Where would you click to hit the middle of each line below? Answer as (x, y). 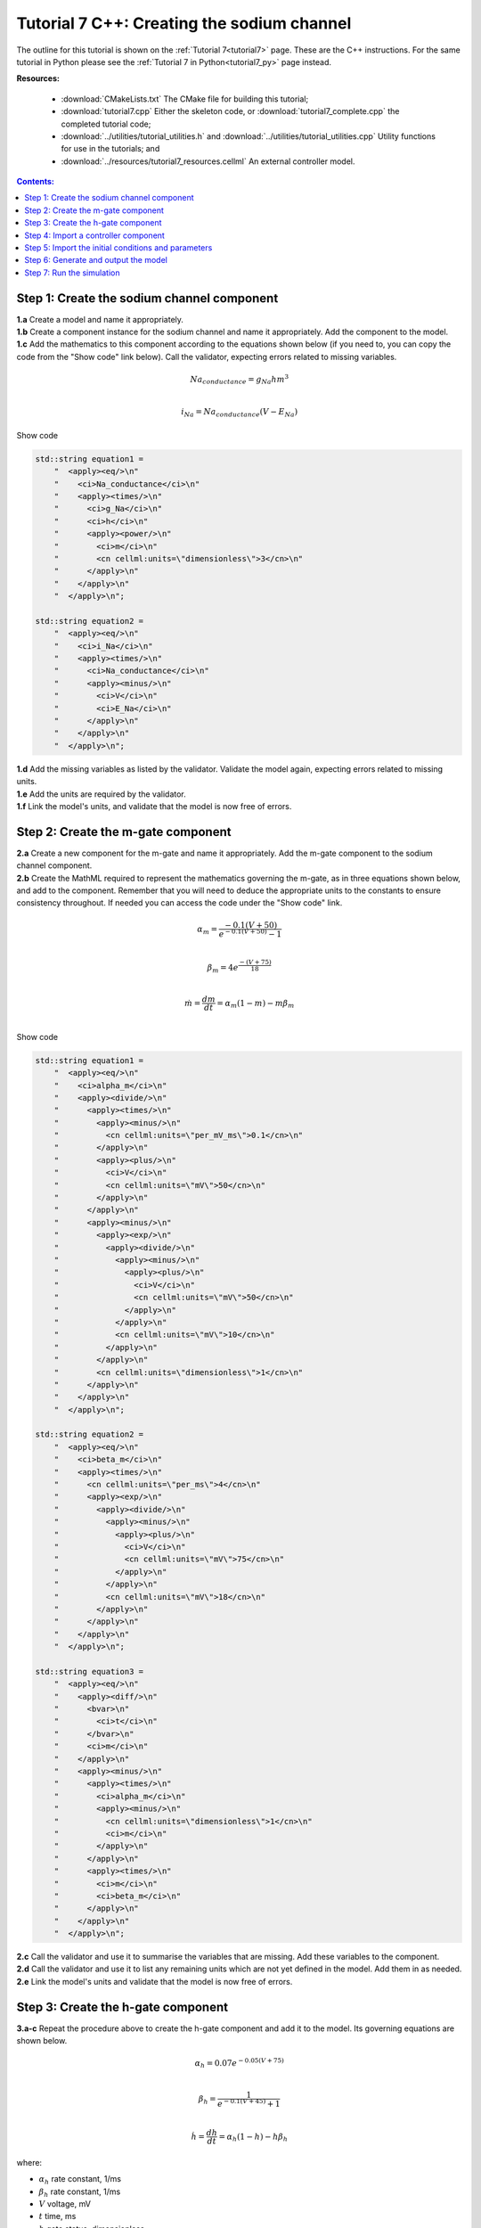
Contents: (36, 182)
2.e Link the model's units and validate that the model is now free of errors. (155, 1981)
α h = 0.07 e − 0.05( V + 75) (239, 2064)
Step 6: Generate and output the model (96, 260)
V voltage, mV (65, 2203)
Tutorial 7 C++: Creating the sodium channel (184, 23)
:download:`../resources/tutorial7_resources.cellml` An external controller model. (208, 161)
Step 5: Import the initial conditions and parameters (118, 248)
